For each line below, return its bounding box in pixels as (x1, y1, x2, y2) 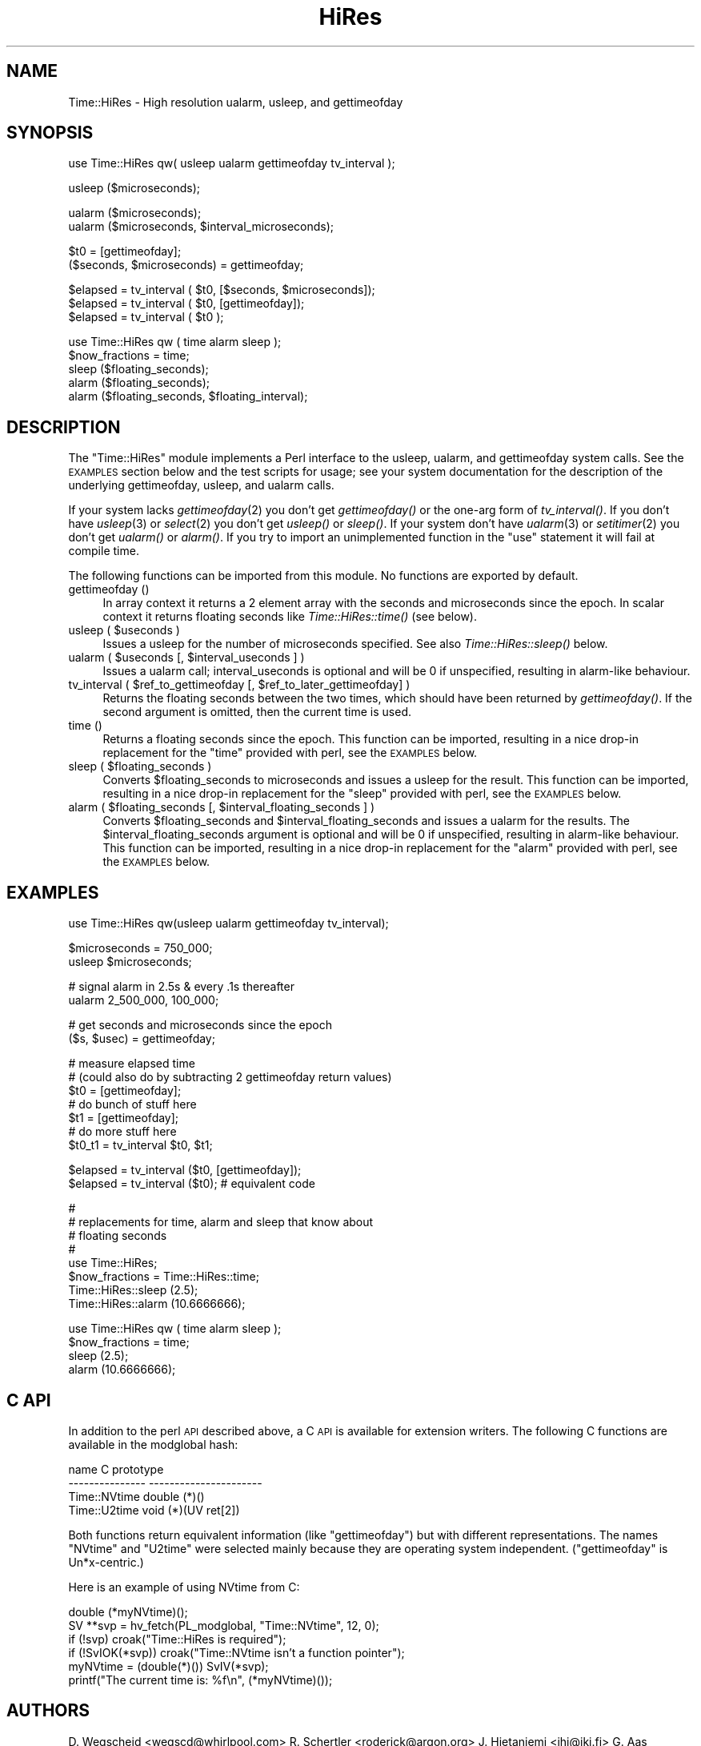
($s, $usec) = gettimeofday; (68, 1032, 215, 1046)
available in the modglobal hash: (68, 1437, 238, 1451)
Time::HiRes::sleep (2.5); (68, 1283, 198, 1297)
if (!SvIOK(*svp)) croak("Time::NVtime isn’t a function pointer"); (68, 1645, 405, 1660)
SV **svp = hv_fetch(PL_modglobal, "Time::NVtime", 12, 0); (68, 1618, 379, 1632)
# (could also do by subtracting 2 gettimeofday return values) (68, 1070, 392, 1084)
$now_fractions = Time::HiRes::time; (68, 1269, 259, 1284)
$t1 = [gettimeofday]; (68, 1111, 179, 1125)
